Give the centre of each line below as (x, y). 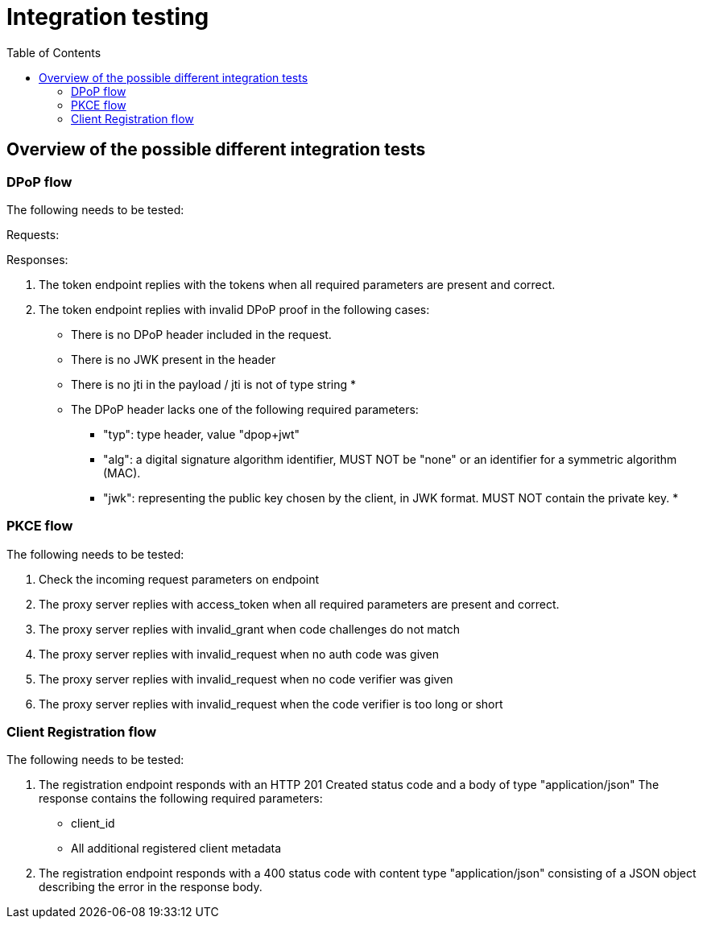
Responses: (37, 259)
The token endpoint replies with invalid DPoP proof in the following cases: (234, 309)
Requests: (33, 234)
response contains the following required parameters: (181, 799)
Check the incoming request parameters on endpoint (179, 579)
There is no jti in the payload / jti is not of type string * (214, 384)
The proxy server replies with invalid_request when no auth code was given (239, 654)
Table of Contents (54, 52)
